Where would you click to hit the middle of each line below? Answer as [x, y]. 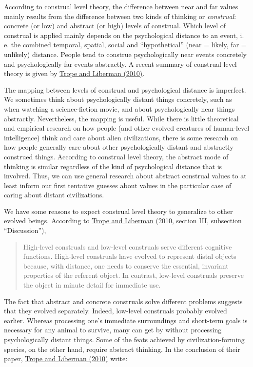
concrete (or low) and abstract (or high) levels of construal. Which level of [115, 26]
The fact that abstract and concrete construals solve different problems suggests [123, 301]
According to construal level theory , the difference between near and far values [121, 6]
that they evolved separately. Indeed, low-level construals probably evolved [116, 311]
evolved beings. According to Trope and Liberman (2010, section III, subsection [123, 221]
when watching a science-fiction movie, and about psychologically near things [119, 108]
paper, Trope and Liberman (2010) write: [66, 358]
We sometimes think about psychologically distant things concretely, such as [118, 99]
